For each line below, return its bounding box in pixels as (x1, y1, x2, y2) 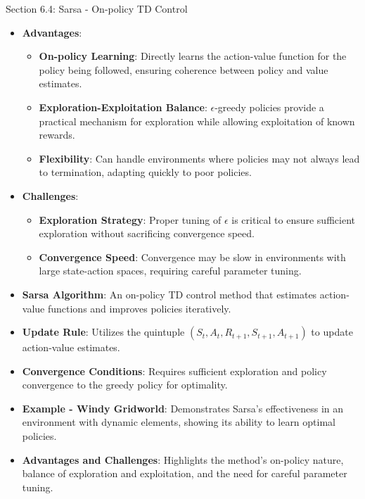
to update (311, 324, 353, 339)
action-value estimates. (22, 340, 120, 355)
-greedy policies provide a (214, 99, 324, 114)
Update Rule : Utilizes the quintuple (22, 324, 185, 339)
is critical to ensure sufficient (231, 212, 355, 227)
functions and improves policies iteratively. (47, 301, 231, 315)
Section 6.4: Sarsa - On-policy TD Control (6, 1, 188, 15)
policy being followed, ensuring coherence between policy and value (39, 62, 328, 77)
